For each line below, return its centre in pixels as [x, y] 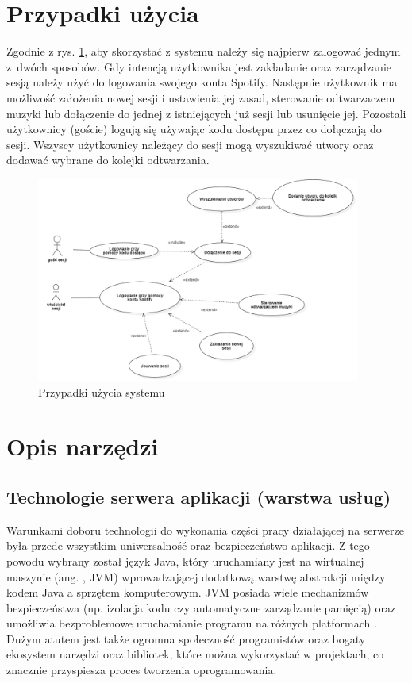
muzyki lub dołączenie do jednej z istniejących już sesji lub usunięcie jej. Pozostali [206, 113]
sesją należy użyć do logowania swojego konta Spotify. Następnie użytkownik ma [202, 82]
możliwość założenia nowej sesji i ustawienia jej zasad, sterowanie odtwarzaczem [201, 97]
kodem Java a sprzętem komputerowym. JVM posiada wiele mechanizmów [188, 592]
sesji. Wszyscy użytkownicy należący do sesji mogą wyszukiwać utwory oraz [190, 144]
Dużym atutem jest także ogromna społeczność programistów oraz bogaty [186, 638]
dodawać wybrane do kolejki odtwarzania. [108, 160]
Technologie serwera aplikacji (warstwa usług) [199, 496]
